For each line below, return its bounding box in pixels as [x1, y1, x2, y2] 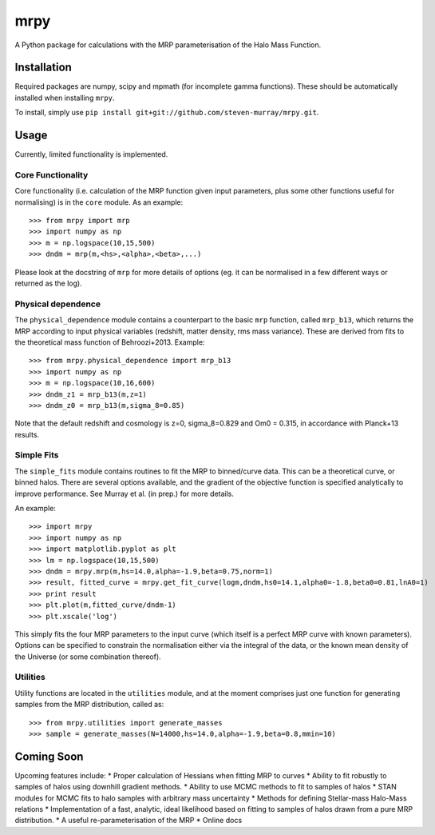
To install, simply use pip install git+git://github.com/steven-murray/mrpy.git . [14, 108, 319, 118]
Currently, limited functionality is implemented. [14, 150, 168, 159]
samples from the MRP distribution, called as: [14, 700, 164, 709]
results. [14, 429, 40, 439]
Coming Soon [14, 749, 84, 763]
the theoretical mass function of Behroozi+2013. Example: [14, 337, 205, 347]
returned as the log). [14, 278, 83, 288]
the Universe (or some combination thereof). [14, 652, 161, 661]
